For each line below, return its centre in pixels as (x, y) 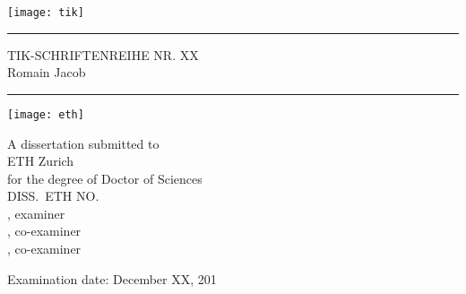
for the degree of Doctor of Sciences (105, 178)
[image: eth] (46, 114)
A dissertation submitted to (83, 143)
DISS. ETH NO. (53, 196)
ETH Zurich (41, 161)
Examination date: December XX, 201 (112, 278)
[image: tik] (46, 13)
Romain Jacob (47, 72)
